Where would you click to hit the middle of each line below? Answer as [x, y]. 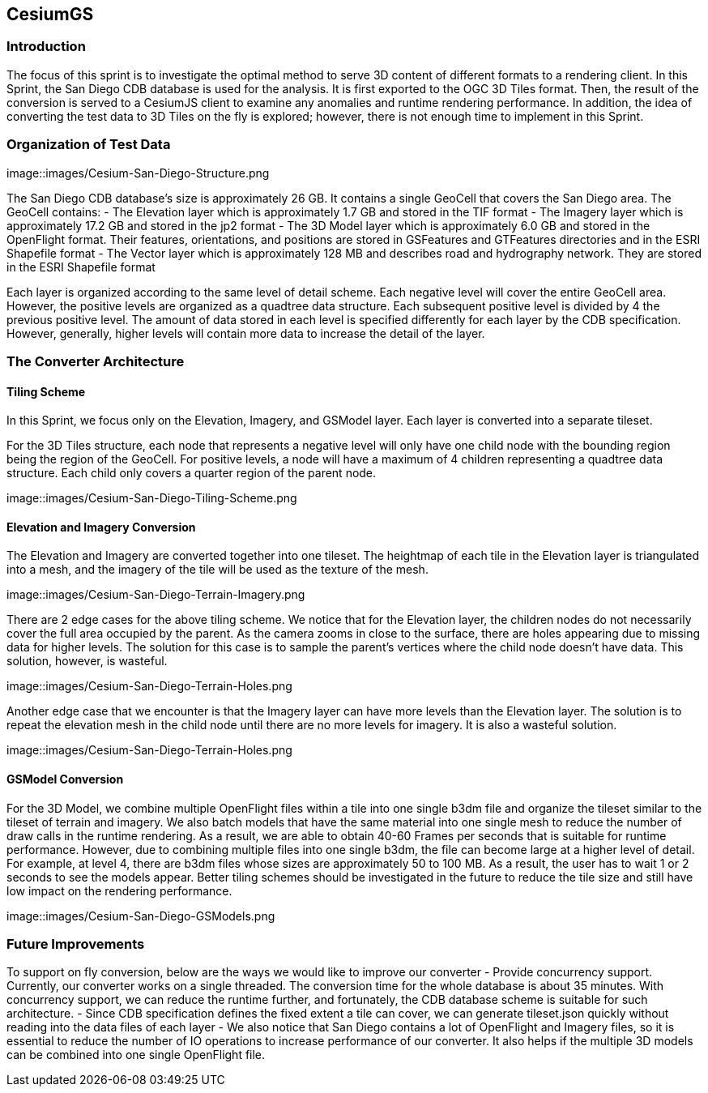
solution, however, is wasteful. [87, 661]
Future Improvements [76, 944]
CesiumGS [50, 14]
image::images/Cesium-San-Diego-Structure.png [138, 173]
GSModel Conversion [65, 779]
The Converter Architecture [96, 361]
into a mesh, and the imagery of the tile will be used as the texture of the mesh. [218, 570]
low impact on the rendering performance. [119, 890]
